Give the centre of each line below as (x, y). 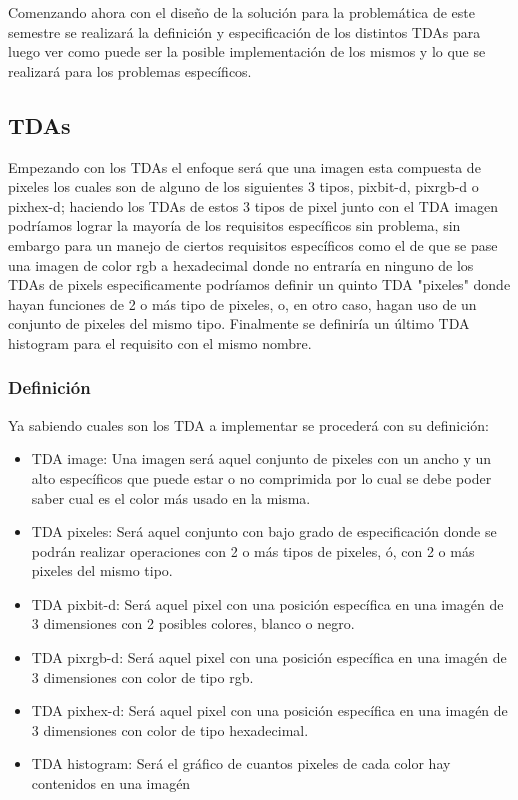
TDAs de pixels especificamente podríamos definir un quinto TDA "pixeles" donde (259, 284)
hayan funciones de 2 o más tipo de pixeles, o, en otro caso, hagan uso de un (242, 303)
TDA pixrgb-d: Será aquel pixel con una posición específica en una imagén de (269, 657)
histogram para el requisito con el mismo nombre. (160, 342)
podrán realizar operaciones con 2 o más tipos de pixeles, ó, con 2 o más (253, 550)
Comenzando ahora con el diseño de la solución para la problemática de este (241, 12)
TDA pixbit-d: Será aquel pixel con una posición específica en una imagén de (267, 603)
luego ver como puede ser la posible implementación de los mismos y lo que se (247, 51)
